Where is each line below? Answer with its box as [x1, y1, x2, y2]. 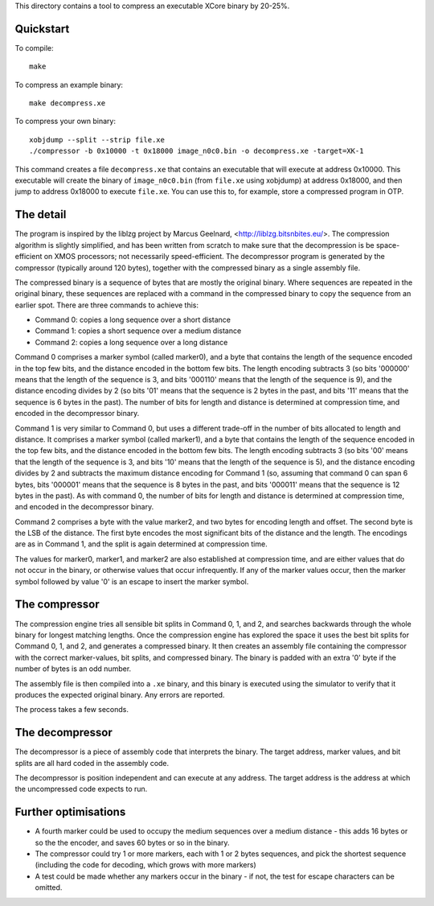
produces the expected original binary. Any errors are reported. [14, 690, 225, 699]
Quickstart [14, 22, 70, 35]
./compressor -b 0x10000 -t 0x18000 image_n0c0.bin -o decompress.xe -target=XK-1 [29, 146, 364, 156]
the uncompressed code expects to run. [14, 785, 148, 794]
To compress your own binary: [14, 117, 117, 126]
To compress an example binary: [14, 80, 124, 89]
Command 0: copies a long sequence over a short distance [35, 315, 231, 325]
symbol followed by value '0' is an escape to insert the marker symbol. [14, 576, 249, 587]
